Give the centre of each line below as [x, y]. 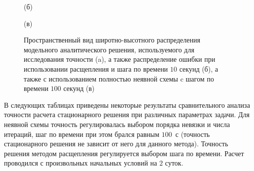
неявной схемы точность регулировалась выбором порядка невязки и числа [117, 124]
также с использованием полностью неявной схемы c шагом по [119, 78]
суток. [174, 163]
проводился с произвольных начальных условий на [81, 163]
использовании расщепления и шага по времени [96, 68]
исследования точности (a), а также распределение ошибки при [120, 59]
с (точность [193, 134]
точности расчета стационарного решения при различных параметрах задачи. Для [127, 114]
